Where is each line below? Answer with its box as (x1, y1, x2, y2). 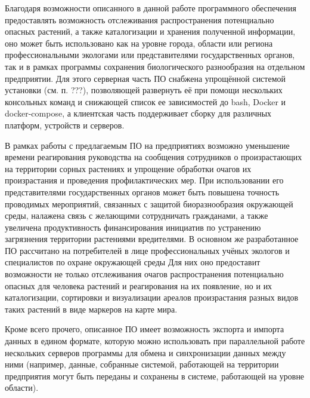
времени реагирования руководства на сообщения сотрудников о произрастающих (5, 151, 302, 163)
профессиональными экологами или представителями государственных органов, (5, 48, 295, 61)
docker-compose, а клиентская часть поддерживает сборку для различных (5, 107, 272, 120)
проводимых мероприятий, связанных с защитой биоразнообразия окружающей (5, 197, 293, 210)
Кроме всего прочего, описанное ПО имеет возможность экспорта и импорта (5, 323, 284, 335)
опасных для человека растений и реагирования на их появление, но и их (5, 279, 272, 292)
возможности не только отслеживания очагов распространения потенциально (5, 268, 284, 280)
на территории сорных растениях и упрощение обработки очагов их (5, 162, 252, 174)
